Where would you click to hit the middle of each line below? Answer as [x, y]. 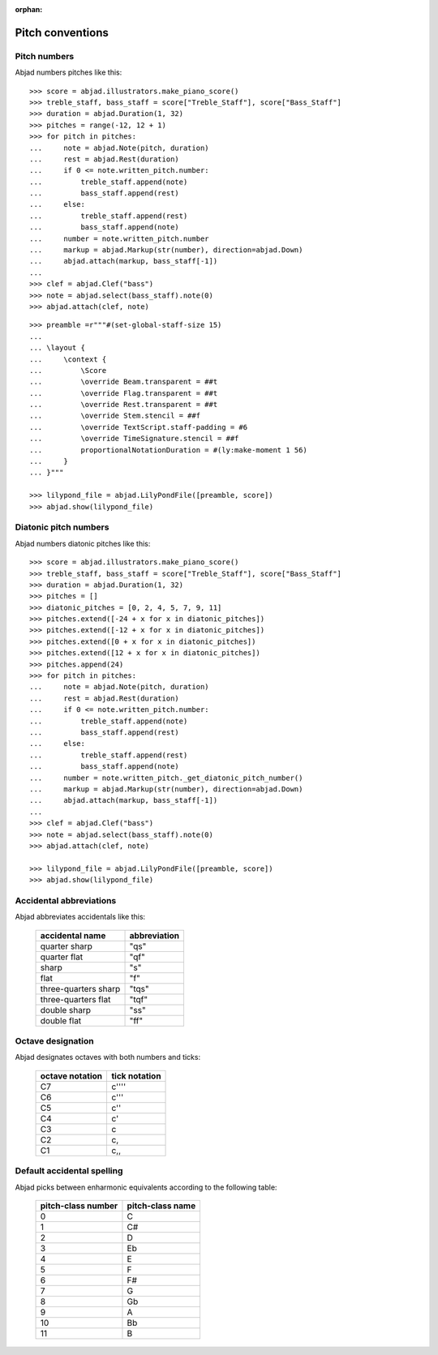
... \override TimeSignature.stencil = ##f [134, 439]
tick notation [136, 1076]
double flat [61, 1020]
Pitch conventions [62, 32]
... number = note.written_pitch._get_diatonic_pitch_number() [166, 778]
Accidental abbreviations [66, 900]
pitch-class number [79, 1206]
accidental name [73, 935]
